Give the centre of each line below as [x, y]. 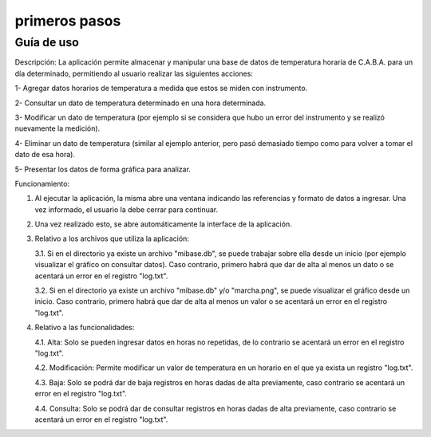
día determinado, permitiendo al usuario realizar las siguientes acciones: [134, 73]
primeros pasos [68, 21]
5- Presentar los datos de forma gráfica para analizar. [103, 169]
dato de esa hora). [45, 155]
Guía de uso [47, 42]
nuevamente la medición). [57, 128]
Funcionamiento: [42, 183]
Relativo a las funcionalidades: [85, 328]
